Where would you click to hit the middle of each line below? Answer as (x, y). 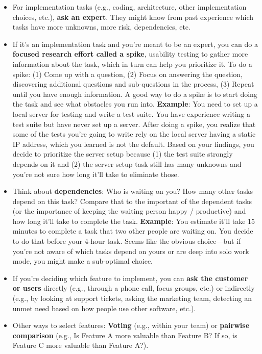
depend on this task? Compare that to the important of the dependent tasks (132, 201)
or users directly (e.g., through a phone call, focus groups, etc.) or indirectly (134, 288)
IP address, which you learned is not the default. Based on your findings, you (133, 144)
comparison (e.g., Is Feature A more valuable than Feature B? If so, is (125, 335)
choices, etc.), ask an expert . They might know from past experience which (133, 17)
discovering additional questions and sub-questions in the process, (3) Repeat (133, 84)
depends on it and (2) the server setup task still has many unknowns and (127, 163)
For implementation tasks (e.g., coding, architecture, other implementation (129, 7)
